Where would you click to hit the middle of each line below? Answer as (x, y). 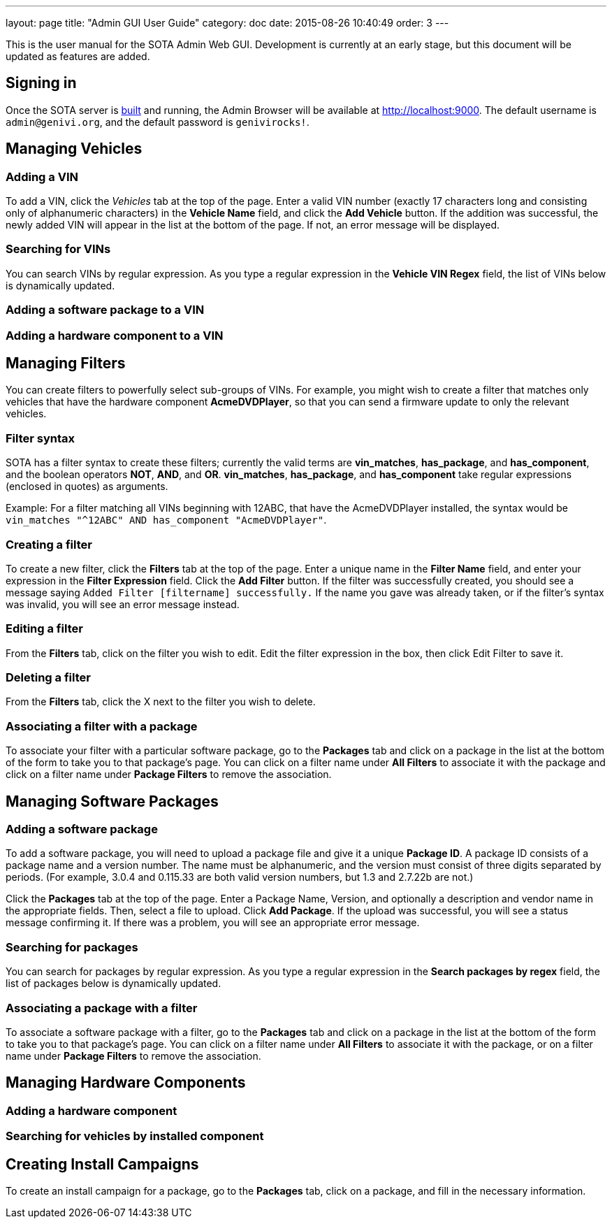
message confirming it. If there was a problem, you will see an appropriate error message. (213, 923)
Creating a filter (49, 544)
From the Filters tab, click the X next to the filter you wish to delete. (161, 702)
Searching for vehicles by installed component (135, 1136)
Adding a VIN (42, 177)
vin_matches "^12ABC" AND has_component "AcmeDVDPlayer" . (166, 520)
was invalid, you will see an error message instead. (123, 604)
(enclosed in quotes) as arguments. (87, 487)
